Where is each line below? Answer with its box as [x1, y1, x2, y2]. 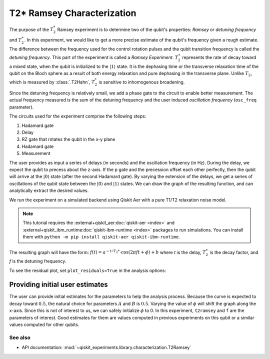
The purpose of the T [9, 26, 53, 32]
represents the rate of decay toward [182, 54, 256, 60]
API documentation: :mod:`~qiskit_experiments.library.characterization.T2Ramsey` [21, 344, 191, 350]
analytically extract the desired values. [9, 187, 89, 193]
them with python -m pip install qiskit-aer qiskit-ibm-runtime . [22, 234, 180, 240]
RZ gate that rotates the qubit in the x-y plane [21, 136, 115, 142]
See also [9, 334, 31, 341]
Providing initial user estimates [9, 280, 108, 289]
